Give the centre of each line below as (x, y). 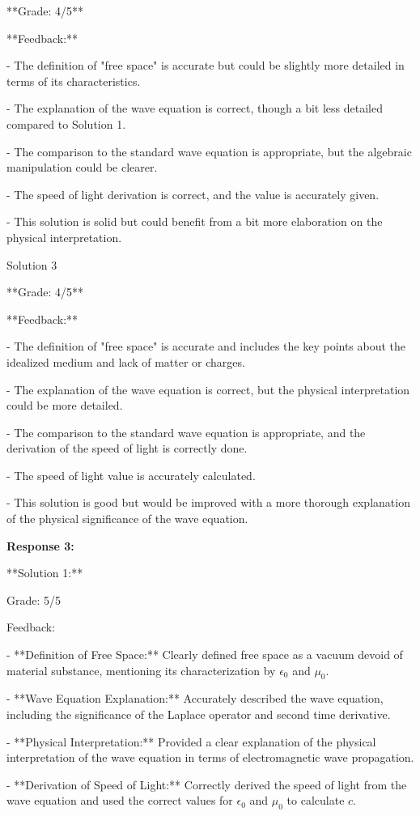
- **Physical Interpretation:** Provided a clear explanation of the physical (191, 741)
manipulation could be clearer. (82, 167)
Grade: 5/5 (34, 599)
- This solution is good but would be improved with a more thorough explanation (208, 502)
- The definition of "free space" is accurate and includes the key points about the (206, 346)
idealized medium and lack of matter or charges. (126, 361)
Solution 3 (32, 264)
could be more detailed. (65, 405)
